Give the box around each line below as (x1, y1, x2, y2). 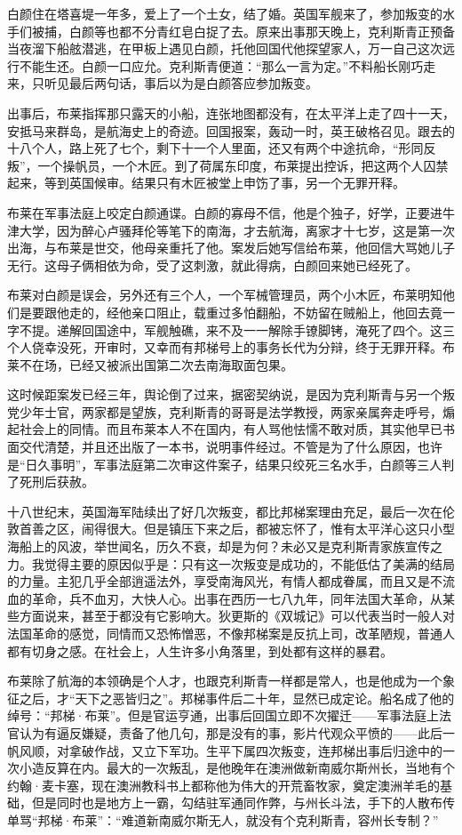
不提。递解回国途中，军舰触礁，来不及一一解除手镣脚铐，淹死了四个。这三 (19, 320, 455, 339)
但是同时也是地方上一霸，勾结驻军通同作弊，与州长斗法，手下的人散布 (31, 793, 442, 812)
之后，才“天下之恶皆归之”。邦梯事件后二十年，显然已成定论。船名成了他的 (19, 688, 455, 707)
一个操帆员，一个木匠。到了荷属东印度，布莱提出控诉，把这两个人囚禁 (37, 156, 449, 174)
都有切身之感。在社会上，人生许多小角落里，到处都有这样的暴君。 (7, 641, 393, 660)
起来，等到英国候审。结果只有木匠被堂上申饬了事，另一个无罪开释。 (7, 173, 405, 192)
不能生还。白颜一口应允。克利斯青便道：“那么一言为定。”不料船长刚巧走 (19, 56, 436, 75)
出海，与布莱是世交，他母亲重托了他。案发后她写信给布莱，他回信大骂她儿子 (7, 238, 455, 257)
